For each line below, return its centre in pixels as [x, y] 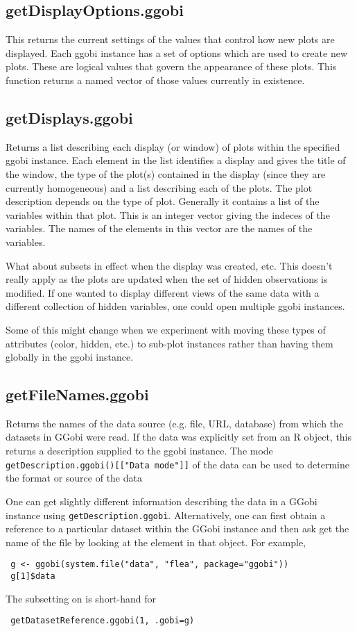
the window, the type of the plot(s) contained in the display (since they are [166, 173]
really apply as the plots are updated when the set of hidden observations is [167, 279]
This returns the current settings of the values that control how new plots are [170, 39]
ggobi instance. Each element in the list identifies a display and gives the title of [176, 160]
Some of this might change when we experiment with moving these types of [166, 329]
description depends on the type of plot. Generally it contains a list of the [163, 201]
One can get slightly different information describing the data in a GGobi [162, 501]
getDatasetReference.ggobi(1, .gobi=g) [103, 621]
